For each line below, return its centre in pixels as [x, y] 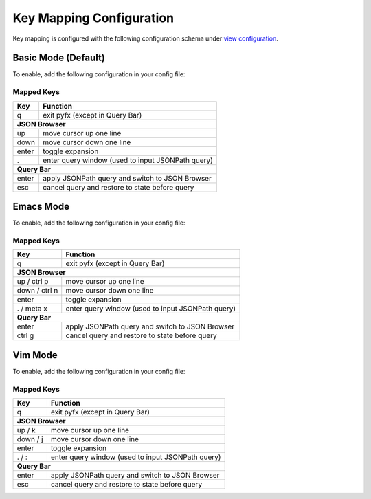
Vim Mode [35, 355]
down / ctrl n [37, 291]
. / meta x [32, 309]
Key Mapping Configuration [93, 18]
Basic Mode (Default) [59, 58]
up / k [26, 430]
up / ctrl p [33, 282]
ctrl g [25, 335]
